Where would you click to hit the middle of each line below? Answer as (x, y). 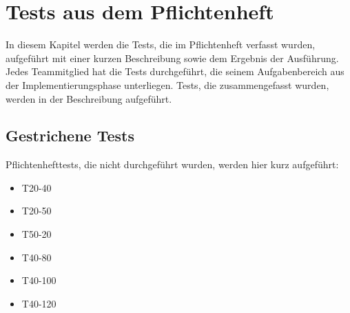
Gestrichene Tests (70, 135)
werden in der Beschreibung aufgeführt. (89, 98)
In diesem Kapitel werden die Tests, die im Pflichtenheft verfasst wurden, (161, 44)
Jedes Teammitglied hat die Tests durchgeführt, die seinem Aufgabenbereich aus (175, 71)
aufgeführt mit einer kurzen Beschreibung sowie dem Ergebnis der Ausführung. (172, 58)
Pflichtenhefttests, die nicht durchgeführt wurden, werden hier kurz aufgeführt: (172, 164)
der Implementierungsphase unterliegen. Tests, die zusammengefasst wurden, (167, 84)
